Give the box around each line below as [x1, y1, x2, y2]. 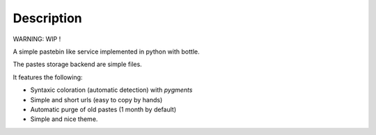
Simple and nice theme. [30, 115, 98, 123]
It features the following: [13, 73, 83, 81]
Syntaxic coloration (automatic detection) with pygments [30, 86, 193, 94]
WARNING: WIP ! [13, 35, 61, 43]
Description [13, 10, 83, 26]
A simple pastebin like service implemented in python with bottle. [13, 47, 200, 56]
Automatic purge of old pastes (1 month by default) [30, 105, 177, 113]
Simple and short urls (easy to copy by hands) [30, 95, 163, 104]
